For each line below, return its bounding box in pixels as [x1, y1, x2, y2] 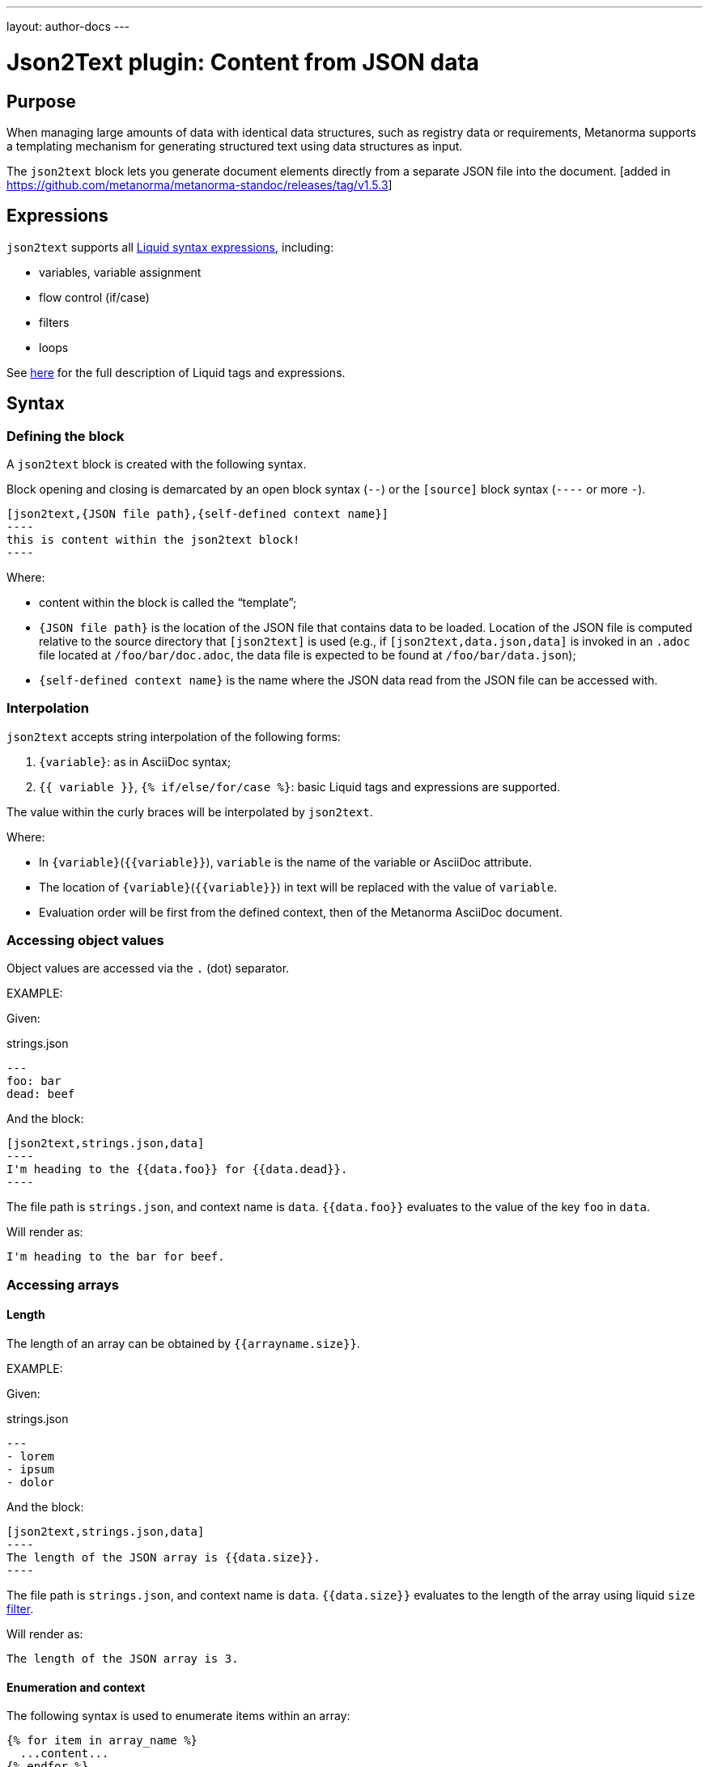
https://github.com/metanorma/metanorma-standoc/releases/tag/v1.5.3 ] [6, 177, 393, 192]
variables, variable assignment [39, 265, 202, 279]
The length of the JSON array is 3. [6, 1652, 239, 1666]
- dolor [6, 1476, 55, 1489]
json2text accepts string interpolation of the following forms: [6, 729, 341, 744]
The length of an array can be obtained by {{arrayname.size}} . [6, 1337, 360, 1351]
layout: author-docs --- [6, 19, 130, 33]
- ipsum [6, 1463, 55, 1477]
